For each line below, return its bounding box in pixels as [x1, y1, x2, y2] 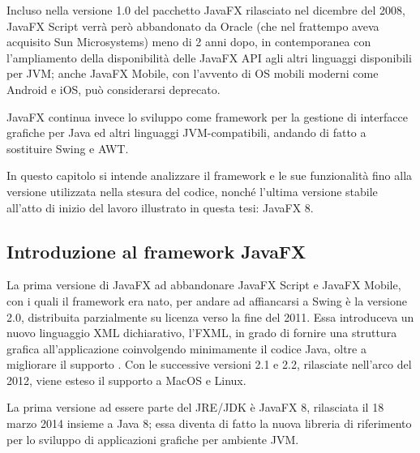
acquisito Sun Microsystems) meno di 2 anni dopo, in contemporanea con [6, 33, 371, 50]
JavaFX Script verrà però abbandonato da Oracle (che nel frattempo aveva [6, 17, 379, 34]
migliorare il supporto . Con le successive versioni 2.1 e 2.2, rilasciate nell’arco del [6, 356, 412, 373]
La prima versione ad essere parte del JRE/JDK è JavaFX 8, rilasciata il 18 [6, 399, 384, 416]
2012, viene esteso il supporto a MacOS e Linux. [6, 371, 246, 388]
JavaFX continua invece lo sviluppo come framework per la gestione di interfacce [6, 108, 408, 125]
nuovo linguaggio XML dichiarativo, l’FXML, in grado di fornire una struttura [6, 324, 397, 341]
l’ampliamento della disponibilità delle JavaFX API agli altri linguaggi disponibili [6, 49, 412, 66]
